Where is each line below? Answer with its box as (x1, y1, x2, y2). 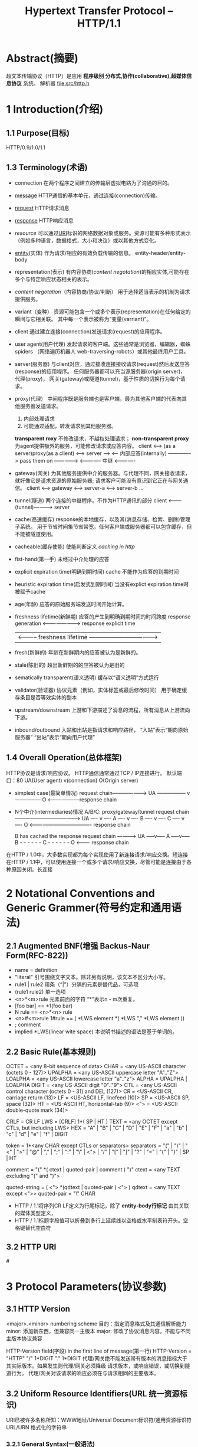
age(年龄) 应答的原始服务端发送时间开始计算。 (14, 600, 128, 607)
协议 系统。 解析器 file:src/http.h (11, 80, 90, 87)
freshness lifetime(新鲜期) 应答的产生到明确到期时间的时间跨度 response (14, 613, 191, 620)
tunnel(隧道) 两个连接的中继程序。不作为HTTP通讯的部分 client (14, 497, 167, 504)
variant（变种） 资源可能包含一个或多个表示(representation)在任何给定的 (14, 308, 192, 315)
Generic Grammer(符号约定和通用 (6, 901, 172, 914)
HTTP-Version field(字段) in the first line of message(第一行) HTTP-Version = (6, 1347, 192, 1355)
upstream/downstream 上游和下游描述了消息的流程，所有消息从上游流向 (14, 706, 190, 713)
